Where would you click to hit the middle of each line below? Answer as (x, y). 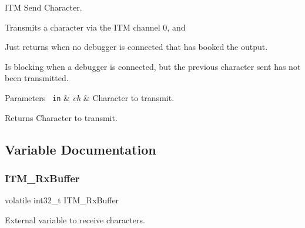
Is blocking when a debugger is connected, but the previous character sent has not (153, 66)
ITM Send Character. (43, 7)
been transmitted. (37, 78)
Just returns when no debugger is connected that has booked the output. (136, 47)
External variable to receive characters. (75, 219)
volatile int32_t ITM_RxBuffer (62, 200)
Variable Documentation (81, 149)
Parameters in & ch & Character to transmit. (90, 97)
